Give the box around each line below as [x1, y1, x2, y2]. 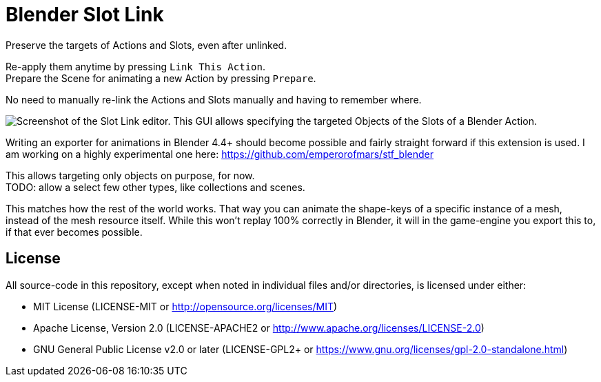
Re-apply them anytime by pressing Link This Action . [6, 60, 265, 72]
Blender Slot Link [6, 3, 164, 26]
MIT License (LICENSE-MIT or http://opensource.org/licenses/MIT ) [33, 300, 338, 312]
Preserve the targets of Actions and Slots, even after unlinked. [6, 39, 287, 51]
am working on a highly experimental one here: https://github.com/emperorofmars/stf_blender [6, 148, 434, 160]
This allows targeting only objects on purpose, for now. [6, 169, 255, 181]
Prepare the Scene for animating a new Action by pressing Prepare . [6, 72, 316, 84]
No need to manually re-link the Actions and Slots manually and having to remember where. [6, 93, 422, 105]
